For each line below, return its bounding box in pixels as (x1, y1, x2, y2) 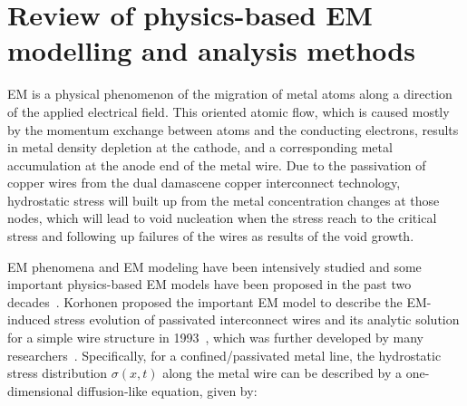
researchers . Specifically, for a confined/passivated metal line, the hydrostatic (7, 345, 442, 364)
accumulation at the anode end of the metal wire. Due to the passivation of (7, 155, 426, 174)
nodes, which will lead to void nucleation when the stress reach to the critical (7, 208, 437, 227)
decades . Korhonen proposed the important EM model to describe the (7, 292, 403, 311)
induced (7, 310, 51, 329)
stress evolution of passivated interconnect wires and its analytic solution (54, 310, 460, 329)
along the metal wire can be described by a (162, 363, 402, 382)
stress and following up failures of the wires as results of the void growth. (7, 227, 414, 246)
